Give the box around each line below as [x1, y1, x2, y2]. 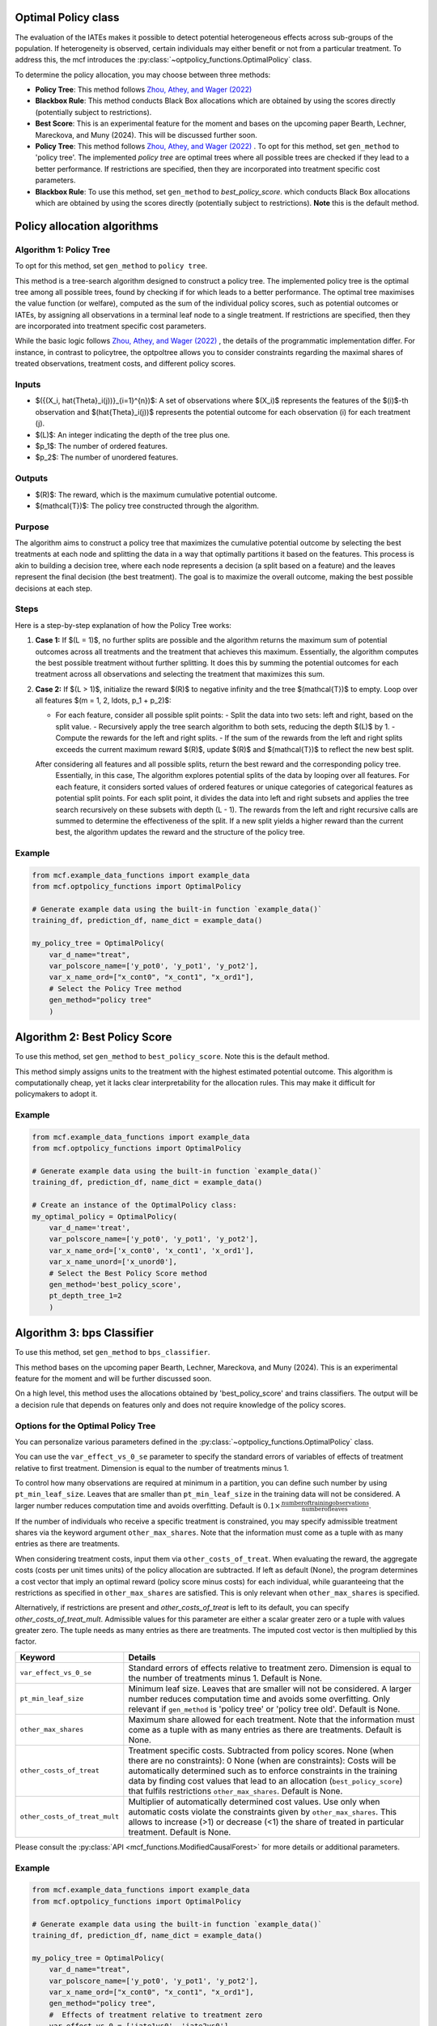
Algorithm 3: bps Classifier [15, 1326, 154, 1340]
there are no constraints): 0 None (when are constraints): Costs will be [128, 1755, 397, 1766]
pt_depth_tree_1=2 [49, 1291, 122, 1301]
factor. [15, 1637, 37, 1647]
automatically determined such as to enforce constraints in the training [128, 1765, 398, 1776]
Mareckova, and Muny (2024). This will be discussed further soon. [35, 130, 258, 139]
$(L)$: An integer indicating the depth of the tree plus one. [35, 430, 231, 439]
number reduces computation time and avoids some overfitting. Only [128, 1693, 391, 1704]
